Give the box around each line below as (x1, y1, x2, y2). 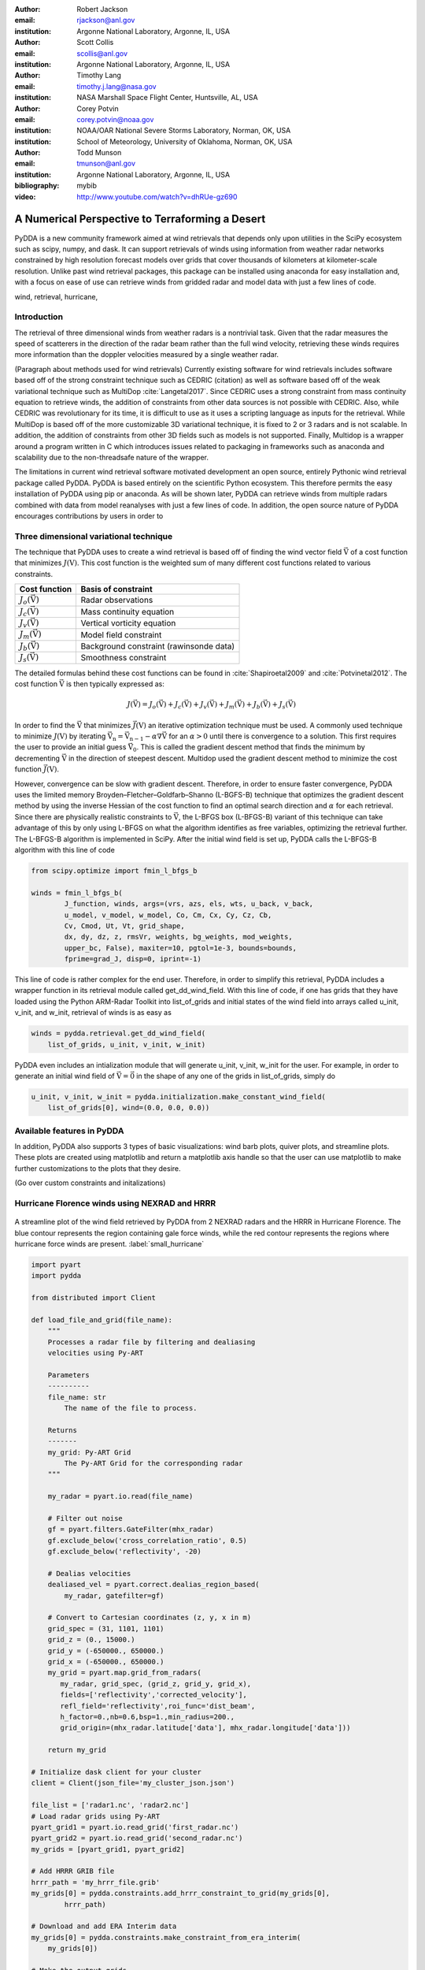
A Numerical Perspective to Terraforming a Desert (14, 213, 266, 226)
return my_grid (47, 1745, 106, 1755)
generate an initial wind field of (14, 1071, 115, 1080)
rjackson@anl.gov (76, 16, 135, 25)
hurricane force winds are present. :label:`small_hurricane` (14, 1240, 205, 1248)
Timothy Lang (76, 71, 122, 80)
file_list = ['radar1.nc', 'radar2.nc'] (31, 1801, 189, 1810)
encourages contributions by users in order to (14, 511, 164, 520)
